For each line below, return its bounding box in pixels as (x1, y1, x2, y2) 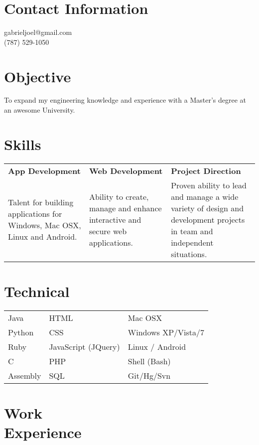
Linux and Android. (8, 231, 77, 243)
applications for (8, 208, 62, 220)
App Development (8, 164, 81, 176)
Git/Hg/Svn (128, 369, 171, 381)
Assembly (8, 369, 41, 381)
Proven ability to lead (171, 179, 247, 191)
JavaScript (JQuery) (49, 340, 120, 352)
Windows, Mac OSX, (8, 219, 81, 231)
